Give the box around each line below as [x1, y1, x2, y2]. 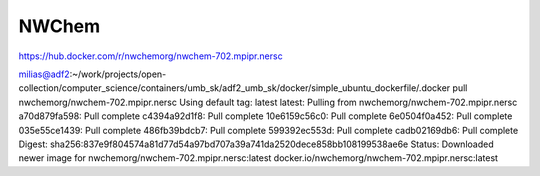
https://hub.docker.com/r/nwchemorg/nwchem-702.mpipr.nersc [18, 50, 284, 62]
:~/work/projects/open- [69, 68, 167, 80]
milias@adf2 [18, 68, 70, 80]
